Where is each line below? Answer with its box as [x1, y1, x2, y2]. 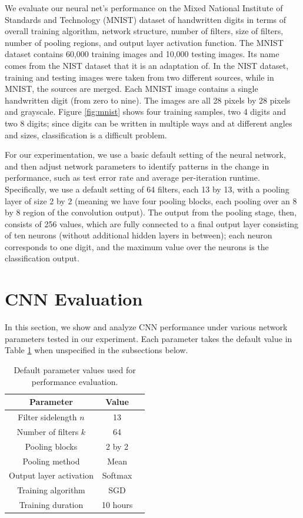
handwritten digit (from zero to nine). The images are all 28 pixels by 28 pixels [5, 94, 291, 106]
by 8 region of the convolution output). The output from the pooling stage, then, [5, 206, 297, 218]
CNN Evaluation [5, 287, 143, 311]
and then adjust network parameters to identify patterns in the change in [5, 160, 269, 172]
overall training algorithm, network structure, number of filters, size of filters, [5, 25, 284, 37]
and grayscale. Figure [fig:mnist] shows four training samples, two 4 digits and [5, 105, 287, 118]
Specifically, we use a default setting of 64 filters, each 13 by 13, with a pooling [5, 182, 289, 195]
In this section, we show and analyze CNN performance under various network [5, 321, 288, 333]
